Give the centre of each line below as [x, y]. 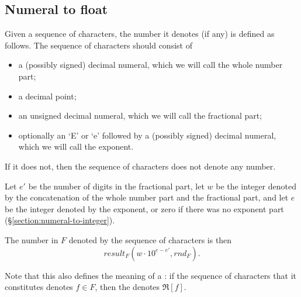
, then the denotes [127, 287]
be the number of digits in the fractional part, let [116, 186]
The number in [32, 239]
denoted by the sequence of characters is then [150, 239]
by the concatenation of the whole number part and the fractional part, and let [147, 197]
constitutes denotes [39, 287]
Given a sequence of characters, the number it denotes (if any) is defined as [140, 34]
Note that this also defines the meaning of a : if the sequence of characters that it [150, 275]
